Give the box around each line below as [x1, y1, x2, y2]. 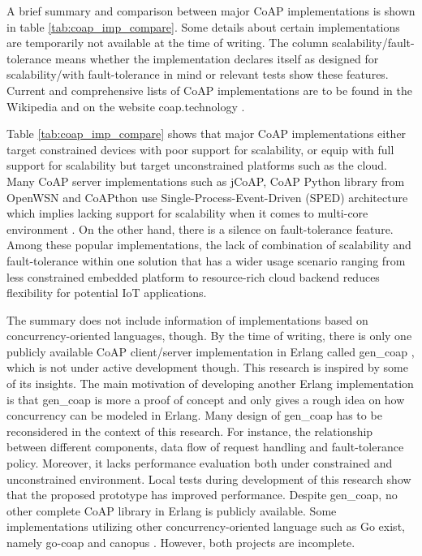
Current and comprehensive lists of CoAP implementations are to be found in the [6, 81, 412, 98]
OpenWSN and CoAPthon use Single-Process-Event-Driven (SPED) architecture [6, 188, 408, 205]
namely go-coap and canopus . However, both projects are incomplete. [6, 534, 355, 550]
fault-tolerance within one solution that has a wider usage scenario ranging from [6, 252, 406, 269]
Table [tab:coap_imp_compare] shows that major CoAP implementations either [6, 125, 407, 142]
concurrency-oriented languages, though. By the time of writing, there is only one [6, 327, 412, 344]
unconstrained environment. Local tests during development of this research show [6, 470, 411, 487]
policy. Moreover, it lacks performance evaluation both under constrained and [6, 455, 393, 472]
